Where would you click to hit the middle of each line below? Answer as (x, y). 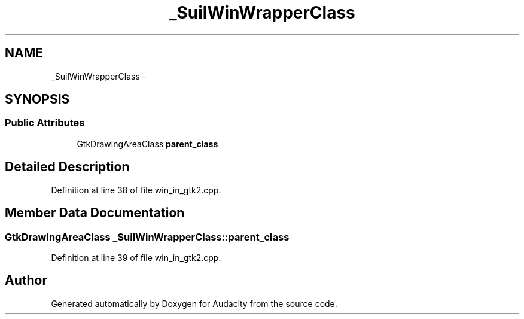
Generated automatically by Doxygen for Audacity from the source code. (194, 303)
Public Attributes (45, 123)
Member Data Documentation (95, 213)
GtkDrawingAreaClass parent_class (147, 144)
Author (26, 281)
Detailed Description (67, 167)
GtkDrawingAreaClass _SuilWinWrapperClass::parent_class (147, 237)
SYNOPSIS (37, 99)
